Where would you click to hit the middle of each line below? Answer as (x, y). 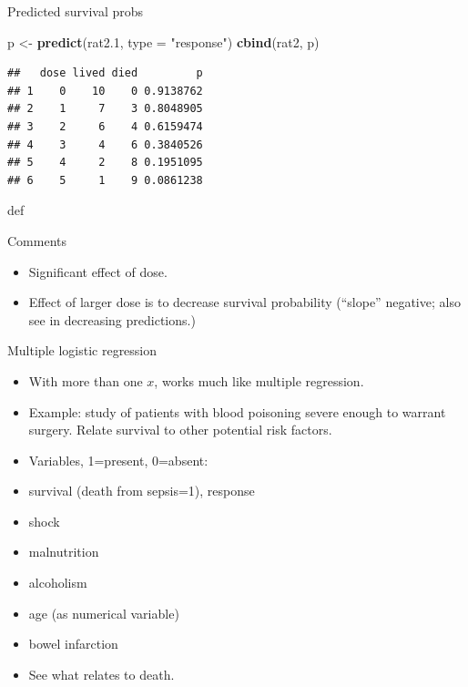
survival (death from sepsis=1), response (142, 491)
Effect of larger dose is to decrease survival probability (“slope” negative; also (244, 302)
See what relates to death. (102, 674)
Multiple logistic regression (82, 350)
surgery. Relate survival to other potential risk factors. (180, 430)
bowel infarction (73, 644)
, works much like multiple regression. (259, 380)
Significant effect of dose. (98, 271)
